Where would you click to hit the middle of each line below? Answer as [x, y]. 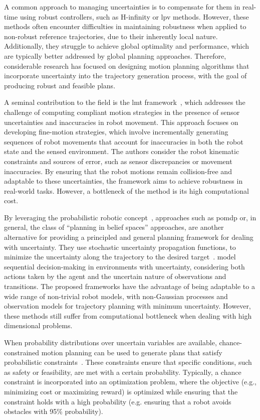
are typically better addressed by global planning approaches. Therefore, [115, 55]
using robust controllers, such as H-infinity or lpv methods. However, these [134, 16]
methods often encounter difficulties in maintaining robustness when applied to [125, 26]
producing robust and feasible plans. [60, 85]
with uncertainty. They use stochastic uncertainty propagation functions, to [120, 247]
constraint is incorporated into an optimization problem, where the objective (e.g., [130, 382]
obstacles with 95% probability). [54, 411]
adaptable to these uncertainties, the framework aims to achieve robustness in [123, 181]
